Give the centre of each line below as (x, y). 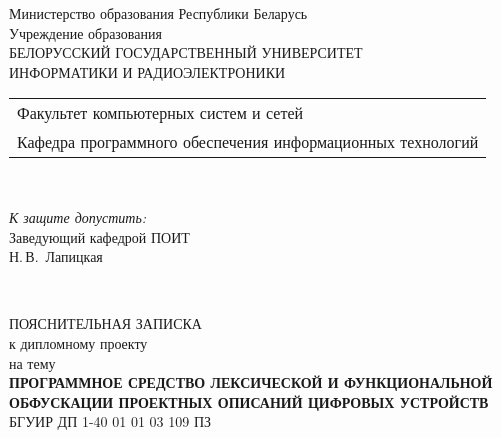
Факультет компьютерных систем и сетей (160, 113)
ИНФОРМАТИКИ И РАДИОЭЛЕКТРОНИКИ (147, 71)
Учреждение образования (85, 32)
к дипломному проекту (78, 342)
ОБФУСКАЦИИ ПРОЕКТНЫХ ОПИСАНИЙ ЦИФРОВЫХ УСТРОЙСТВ (249, 401)
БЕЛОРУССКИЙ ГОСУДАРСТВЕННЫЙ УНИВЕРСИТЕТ (186, 52)
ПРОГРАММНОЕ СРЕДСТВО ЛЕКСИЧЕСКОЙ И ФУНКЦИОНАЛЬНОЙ (251, 382)
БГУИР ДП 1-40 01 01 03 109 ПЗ (110, 421)
